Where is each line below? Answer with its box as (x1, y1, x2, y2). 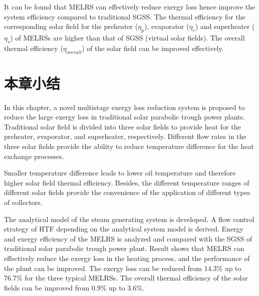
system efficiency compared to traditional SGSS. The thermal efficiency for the (4, 11, 245, 21)
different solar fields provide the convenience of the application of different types (4, 187, 250, 197)
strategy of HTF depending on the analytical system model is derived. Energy (4, 223, 243, 234)
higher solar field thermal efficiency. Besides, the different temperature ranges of (4, 177, 249, 187)
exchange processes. (4, 150, 64, 161)
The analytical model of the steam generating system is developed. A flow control (4, 213, 254, 224)
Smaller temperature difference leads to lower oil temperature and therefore (4, 167, 236, 178)
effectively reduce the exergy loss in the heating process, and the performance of (4, 253, 250, 263)
